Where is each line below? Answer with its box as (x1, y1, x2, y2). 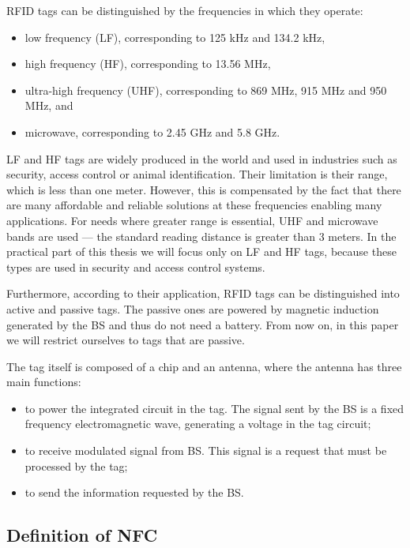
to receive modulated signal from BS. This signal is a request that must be (24, 442, 387, 459)
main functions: (6, 373, 81, 390)
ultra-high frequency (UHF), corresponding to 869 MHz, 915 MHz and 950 (24, 81, 387, 98)
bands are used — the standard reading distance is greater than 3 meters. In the (6, 227, 397, 244)
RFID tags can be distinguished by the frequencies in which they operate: (6, 2, 363, 18)
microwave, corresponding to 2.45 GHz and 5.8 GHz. (24, 123, 280, 140)
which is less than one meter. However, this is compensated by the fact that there (6, 181, 401, 197)
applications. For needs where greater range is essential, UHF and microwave (6, 212, 378, 228)
